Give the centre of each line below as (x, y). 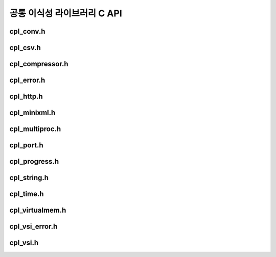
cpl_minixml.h (32, 113)
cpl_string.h (29, 178)
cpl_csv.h (25, 48)
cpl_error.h (27, 80)
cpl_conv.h (27, 31)
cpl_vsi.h (24, 243)
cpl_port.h (26, 145)
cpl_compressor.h (39, 64)
